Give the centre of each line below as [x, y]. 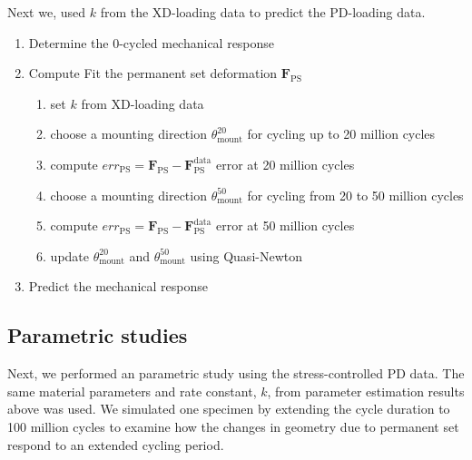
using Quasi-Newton [246, 255]
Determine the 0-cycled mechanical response [152, 42]
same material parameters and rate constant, [132, 391]
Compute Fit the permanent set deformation [153, 73]
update [69, 255]
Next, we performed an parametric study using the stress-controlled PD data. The [236, 373]
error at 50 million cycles [285, 225]
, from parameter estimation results [366, 391]
